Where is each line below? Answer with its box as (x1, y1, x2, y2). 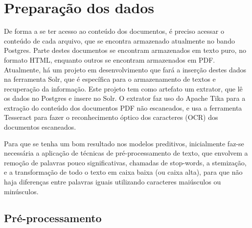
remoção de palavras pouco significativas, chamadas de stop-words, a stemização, (4, 157, 247, 167)
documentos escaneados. (4, 122, 76, 132)
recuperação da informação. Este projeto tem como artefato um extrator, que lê (4, 83, 243, 93)
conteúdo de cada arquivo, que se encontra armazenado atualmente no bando (4, 35, 235, 46)
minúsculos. (4, 186, 39, 196)
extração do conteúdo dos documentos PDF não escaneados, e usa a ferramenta (4, 102, 242, 113)
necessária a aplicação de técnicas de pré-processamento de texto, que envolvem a (4, 148, 248, 158)
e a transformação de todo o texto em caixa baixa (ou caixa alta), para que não (4, 167, 243, 177)
